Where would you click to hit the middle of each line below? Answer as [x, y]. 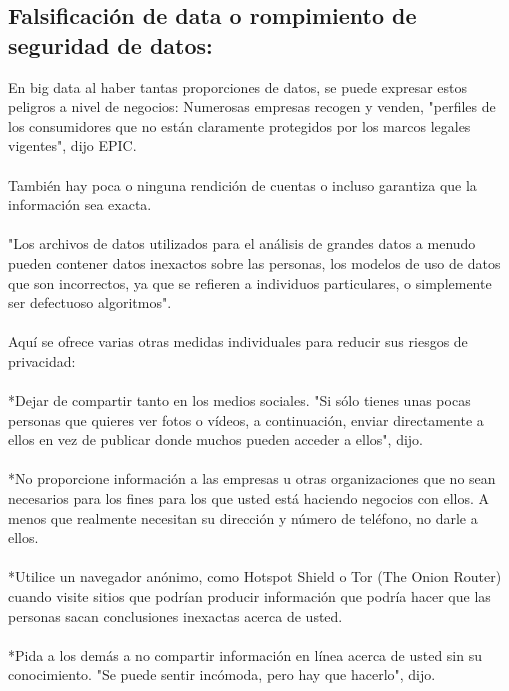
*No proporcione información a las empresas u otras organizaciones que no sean [252, 478]
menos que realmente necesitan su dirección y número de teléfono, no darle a [243, 517]
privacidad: [42, 360]
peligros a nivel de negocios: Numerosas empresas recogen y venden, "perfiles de [252, 106]
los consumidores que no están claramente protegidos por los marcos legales [239, 125]
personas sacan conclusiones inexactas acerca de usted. [175, 615]
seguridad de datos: [110, 44]
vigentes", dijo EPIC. [72, 145]
